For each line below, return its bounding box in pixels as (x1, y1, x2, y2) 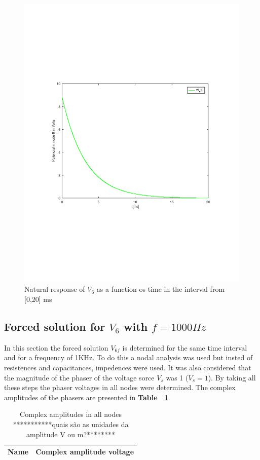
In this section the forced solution (4, 342, 108, 353)
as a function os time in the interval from (96, 284, 225, 294)
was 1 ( (166, 372, 189, 382)
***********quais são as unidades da (13, 419, 129, 430)
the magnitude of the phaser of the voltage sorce (4, 372, 155, 382)
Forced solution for (4, 319, 105, 334)
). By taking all (208, 372, 256, 382)
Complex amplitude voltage (35, 446, 134, 457)
